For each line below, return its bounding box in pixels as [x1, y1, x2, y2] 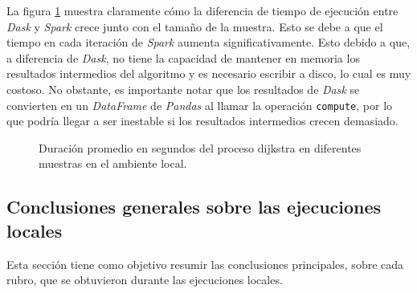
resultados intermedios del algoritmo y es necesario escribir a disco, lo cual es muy [6, 65, 411, 82]
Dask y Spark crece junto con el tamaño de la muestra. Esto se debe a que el [6, 18, 383, 35]
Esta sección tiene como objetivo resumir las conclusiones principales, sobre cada [6, 255, 404, 272]
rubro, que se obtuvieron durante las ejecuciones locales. [6, 271, 283, 288]
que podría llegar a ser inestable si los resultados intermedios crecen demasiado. [6, 112, 399, 129]
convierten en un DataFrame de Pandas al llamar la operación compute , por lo [6, 96, 393, 113]
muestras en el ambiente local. [39, 155, 187, 172]
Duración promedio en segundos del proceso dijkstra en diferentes [39, 139, 362, 156]
